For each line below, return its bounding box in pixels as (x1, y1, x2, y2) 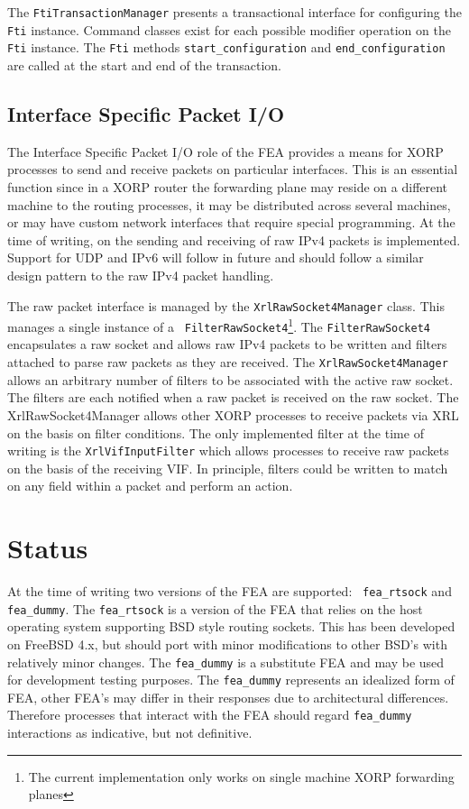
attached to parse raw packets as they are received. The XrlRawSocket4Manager (7, 353, 448, 372)
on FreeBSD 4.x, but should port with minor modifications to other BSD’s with (7, 634, 447, 653)
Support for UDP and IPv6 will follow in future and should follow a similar (7, 248, 424, 267)
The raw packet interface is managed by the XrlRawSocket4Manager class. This (7, 296, 445, 315)
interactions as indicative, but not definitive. (7, 723, 253, 742)
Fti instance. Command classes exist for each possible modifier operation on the (7, 20, 451, 39)
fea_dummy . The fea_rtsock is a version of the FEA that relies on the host (7, 599, 423, 618)
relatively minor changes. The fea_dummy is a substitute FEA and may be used (7, 652, 445, 671)
